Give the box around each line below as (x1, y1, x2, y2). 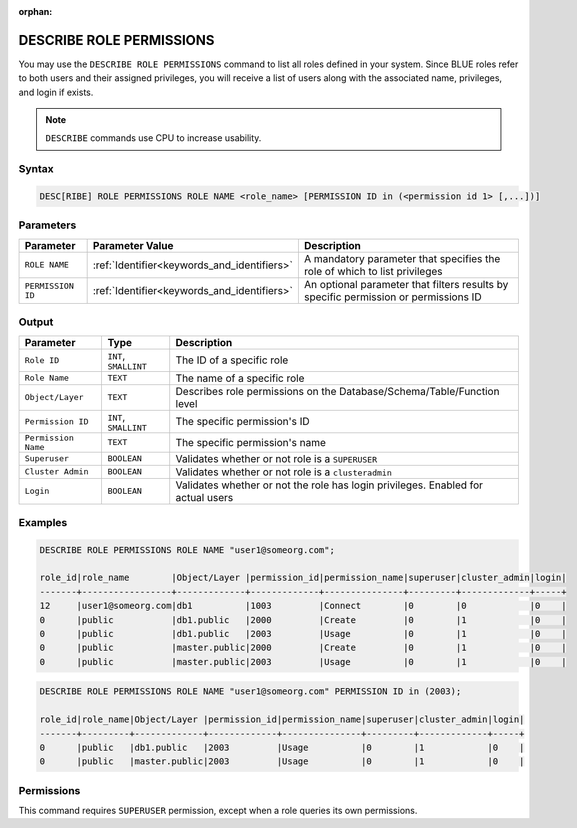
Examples (18, 515, 68, 529)
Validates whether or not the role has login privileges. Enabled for (175, 478, 484, 492)
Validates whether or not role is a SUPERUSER (175, 451, 378, 465)
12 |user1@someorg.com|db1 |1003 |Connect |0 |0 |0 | (39, 600, 567, 612)
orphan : (18, 6, 53, 17)
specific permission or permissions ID (303, 290, 482, 304)
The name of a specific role (175, 371, 305, 385)
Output (18, 315, 54, 329)
